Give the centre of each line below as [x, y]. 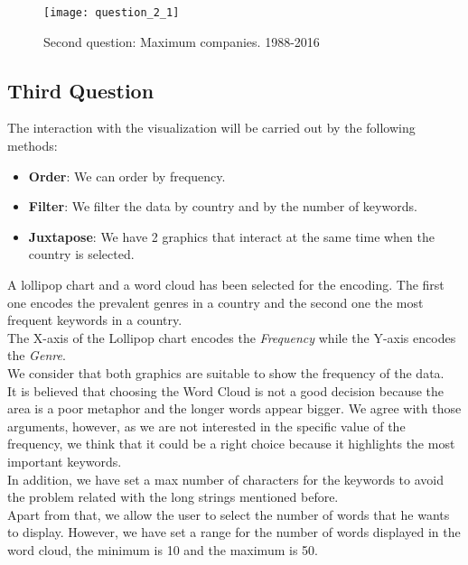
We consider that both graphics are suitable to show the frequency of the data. [226, 372]
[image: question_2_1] [112, 13]
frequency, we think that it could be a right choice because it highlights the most [231, 444]
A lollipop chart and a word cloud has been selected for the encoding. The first [226, 285]
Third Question [81, 90]
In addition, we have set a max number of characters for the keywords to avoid [225, 479]
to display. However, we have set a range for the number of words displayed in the [234, 532]
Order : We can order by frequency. [127, 176]
